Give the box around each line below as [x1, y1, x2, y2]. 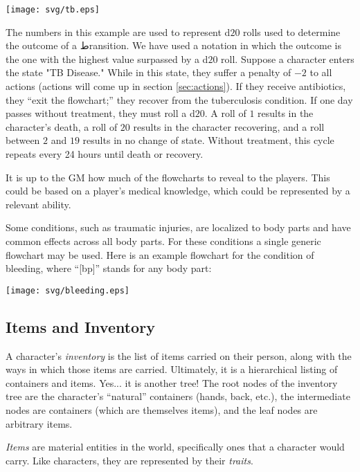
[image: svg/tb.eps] [6, 5, 100, 15]
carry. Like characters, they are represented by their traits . [6, 453, 253, 467]
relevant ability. [6, 197, 71, 211]
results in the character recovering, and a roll [133, 119, 325, 134]
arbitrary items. [6, 416, 73, 430]
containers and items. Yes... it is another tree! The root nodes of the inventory [6, 375, 338, 390]
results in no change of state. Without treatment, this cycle [82, 133, 334, 147]
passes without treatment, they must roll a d [6, 106, 195, 120]
